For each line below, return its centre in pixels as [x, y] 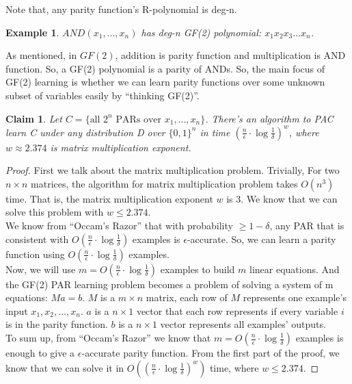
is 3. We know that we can [282, 198]
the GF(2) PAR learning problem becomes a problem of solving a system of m [170, 284]
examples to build [198, 269]
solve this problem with [55, 212]
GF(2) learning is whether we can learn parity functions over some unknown [165, 82]
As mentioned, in [41, 55]
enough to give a [40, 353]
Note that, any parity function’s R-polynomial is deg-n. [121, 9]
